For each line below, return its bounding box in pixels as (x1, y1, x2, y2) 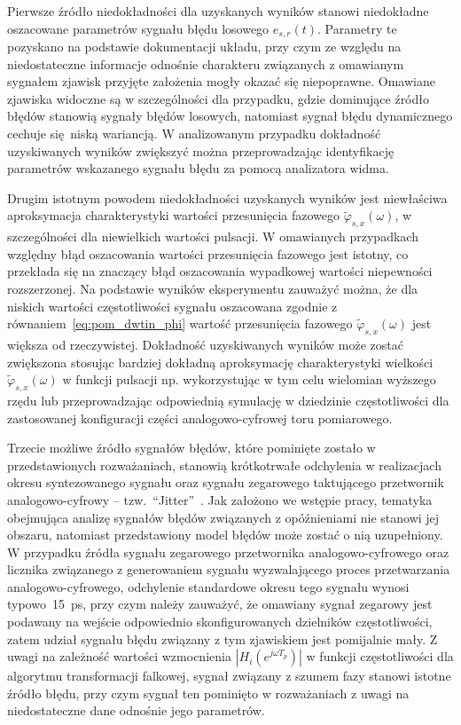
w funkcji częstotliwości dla (306, 647, 454, 666)
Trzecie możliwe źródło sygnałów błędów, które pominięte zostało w (7, 438, 376, 457)
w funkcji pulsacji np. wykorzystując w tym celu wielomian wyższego (62, 370, 436, 389)
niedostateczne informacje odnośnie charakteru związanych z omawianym (7, 54, 404, 73)
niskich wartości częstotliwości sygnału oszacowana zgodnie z (7, 296, 338, 315)
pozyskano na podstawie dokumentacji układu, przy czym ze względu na (7, 37, 402, 56)
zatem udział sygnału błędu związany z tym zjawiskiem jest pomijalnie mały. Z (7, 629, 438, 648)
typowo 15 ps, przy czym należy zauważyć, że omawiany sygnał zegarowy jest (7, 595, 433, 613)
